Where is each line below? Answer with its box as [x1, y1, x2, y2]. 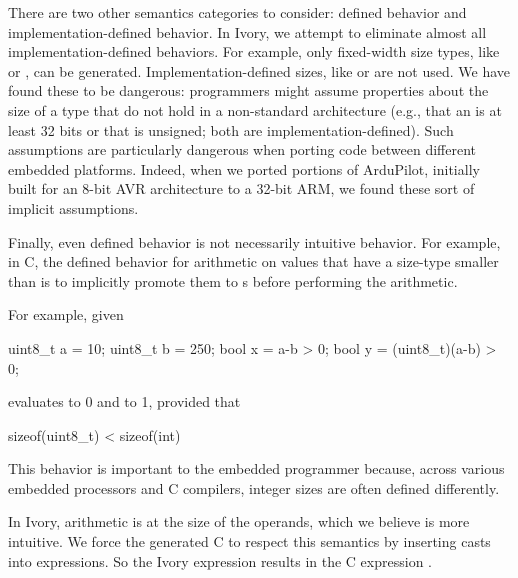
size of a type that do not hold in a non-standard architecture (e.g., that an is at [8, 99, 502, 120]
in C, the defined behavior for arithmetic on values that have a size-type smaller [8, 251, 499, 272]
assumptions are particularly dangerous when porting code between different [8, 139, 477, 160]
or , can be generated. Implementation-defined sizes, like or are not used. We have [8, 60, 511, 81]
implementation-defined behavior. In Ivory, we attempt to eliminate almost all [8, 21, 487, 42]
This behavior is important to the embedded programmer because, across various [8, 458, 505, 479]
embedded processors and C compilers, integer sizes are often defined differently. [8, 477, 500, 498]
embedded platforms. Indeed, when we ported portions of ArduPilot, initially [8, 158, 480, 179]
